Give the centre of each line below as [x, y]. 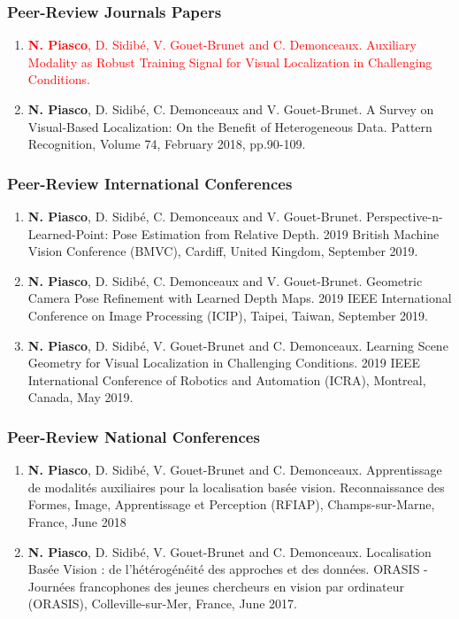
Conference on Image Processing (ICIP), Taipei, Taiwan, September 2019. [228, 315]
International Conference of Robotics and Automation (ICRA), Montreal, [227, 379]
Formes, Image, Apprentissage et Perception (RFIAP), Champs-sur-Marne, [231, 504]
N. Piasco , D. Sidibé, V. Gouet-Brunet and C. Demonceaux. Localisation [229, 551]
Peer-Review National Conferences [134, 436]
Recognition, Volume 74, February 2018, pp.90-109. [167, 144]
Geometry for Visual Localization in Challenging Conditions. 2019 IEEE [224, 363]
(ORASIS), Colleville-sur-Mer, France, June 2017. [162, 604]
